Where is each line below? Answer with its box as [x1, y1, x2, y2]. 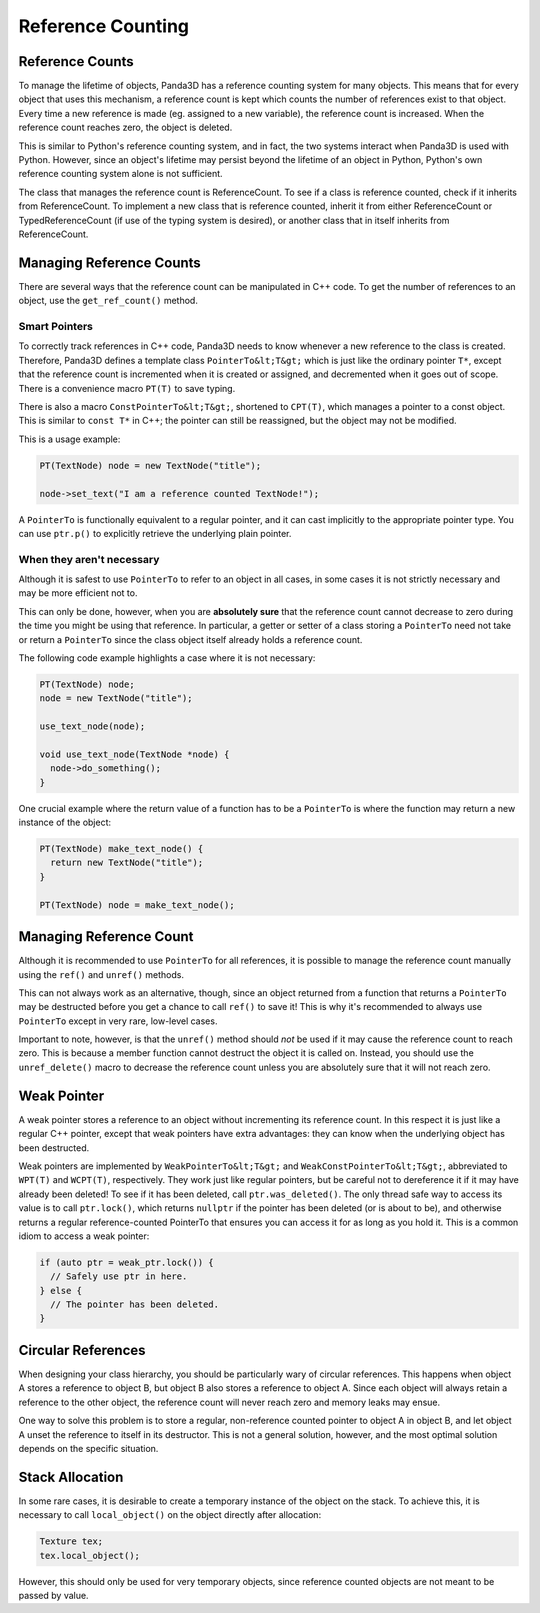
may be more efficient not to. [18, 587, 138, 599]
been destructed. [18, 1141, 90, 1154]
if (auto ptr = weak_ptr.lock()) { [39, 1256, 214, 1268]
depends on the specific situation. [18, 1442, 159, 1454]
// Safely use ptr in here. [50, 1271, 188, 1282]
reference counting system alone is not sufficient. [18, 168, 224, 180]
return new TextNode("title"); [50, 857, 204, 869]
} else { [39, 1285, 83, 1296]
